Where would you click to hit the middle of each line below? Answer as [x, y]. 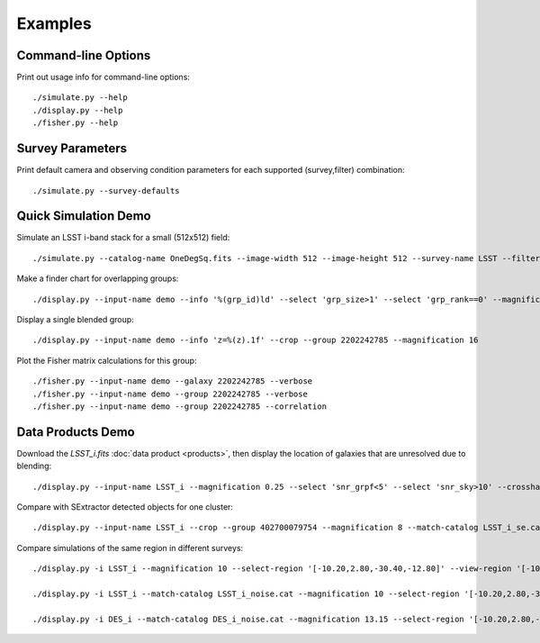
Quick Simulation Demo [84, 216]
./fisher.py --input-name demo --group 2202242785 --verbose [170, 394]
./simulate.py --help [80, 98]
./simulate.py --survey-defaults [106, 190]
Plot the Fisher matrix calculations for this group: [107, 360]
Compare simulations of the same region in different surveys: [130, 548]
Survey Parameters [72, 149]
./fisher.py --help [76, 123]
